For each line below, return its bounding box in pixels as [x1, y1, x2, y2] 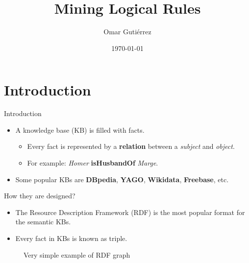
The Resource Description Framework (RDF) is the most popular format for [15, 207, 245, 217]
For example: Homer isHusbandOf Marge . [27, 158, 158, 168]
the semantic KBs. [15, 216, 71, 227]
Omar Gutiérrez [103, 26, 151, 37]
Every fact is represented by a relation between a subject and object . [27, 141, 235, 151]
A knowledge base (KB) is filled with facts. [15, 124, 145, 135]
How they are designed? [4, 191, 75, 201]
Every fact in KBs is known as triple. [15, 233, 127, 243]
